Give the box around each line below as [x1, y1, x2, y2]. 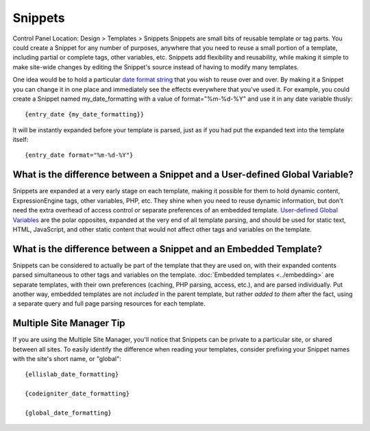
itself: [12, 136, 29, 144]
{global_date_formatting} [25, 409, 112, 417]
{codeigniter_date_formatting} [25, 390, 130, 397]
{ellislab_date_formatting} [25, 371, 119, 378]
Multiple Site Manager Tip [12, 317, 126, 329]
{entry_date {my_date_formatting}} [25, 110, 145, 119]
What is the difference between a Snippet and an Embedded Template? [12, 243, 323, 255]
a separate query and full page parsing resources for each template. [12, 299, 206, 308]
